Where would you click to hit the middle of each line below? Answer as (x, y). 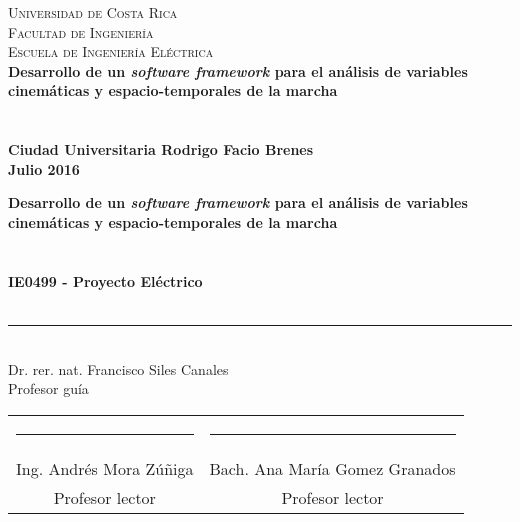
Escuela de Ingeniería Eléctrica (111, 51)
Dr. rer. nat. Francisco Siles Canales (118, 368)
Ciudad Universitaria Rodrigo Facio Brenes (161, 149)
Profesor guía (48, 388)
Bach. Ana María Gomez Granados (332, 468)
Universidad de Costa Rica (93, 12)
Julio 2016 (44, 168)
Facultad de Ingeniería (81, 31)
